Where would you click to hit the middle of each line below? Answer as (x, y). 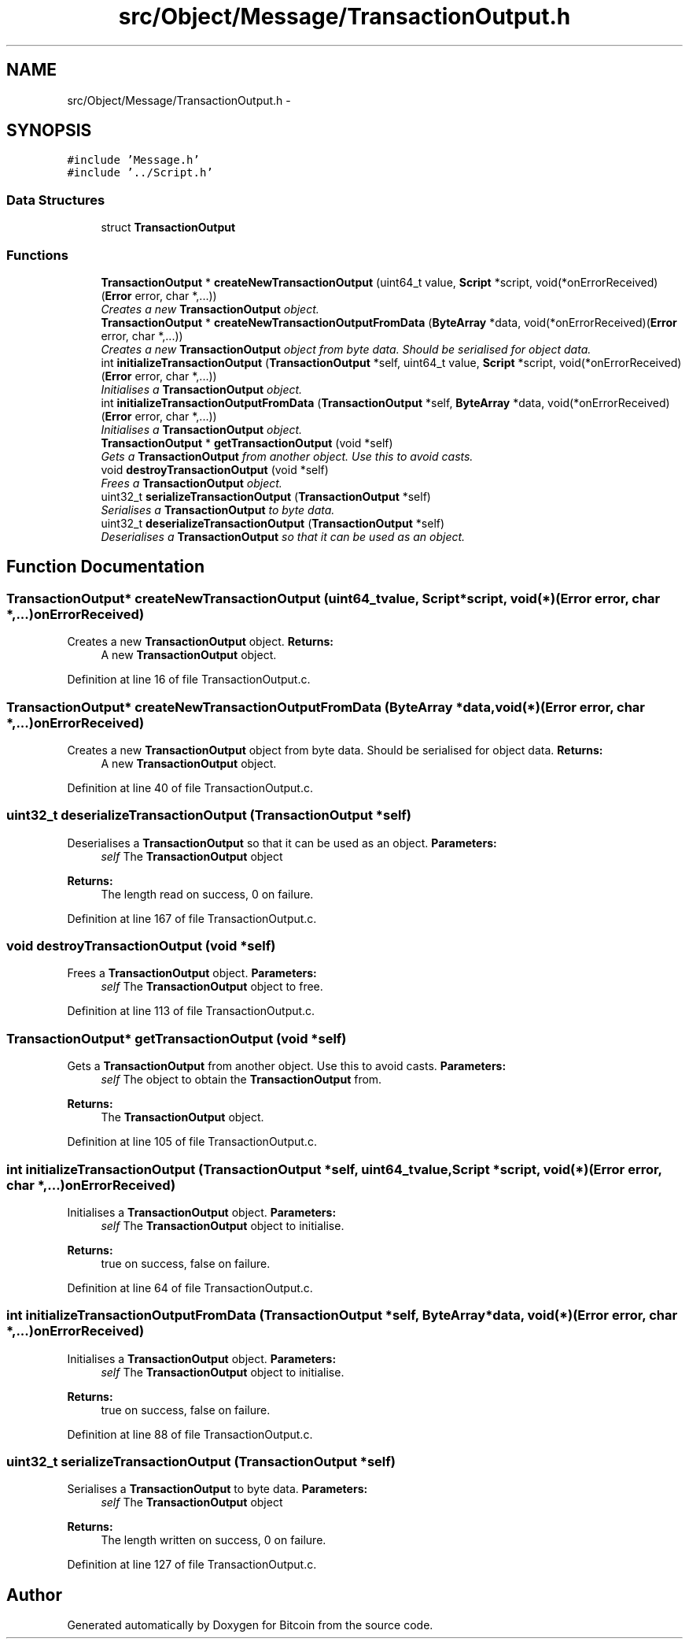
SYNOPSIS (49, 131)
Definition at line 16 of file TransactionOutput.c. (189, 680)
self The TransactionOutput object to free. (212, 987)
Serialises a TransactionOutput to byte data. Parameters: (217, 1489)
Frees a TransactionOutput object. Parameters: (192, 973)
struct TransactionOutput (168, 228)
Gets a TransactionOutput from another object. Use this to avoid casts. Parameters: (287, 1066)
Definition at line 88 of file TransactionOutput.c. (190, 1434)
